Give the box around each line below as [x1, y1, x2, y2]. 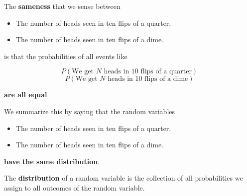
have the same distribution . [4, 156, 100, 166]
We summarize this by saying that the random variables [4, 106, 175, 116]
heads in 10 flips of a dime [108, 75, 188, 83]
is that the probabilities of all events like [4, 51, 127, 61]
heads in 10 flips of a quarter [104, 68, 192, 75]
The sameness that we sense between [4, 1, 121, 11]
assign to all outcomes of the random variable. [4, 182, 145, 193]
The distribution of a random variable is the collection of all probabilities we [4, 173, 243, 183]
